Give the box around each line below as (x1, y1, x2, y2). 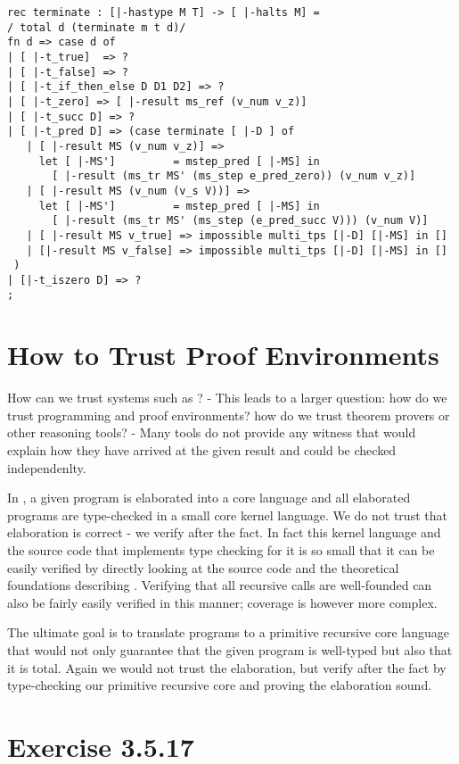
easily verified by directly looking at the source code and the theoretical (7, 558, 399, 577)
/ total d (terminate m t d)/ (7, 21, 186, 34)
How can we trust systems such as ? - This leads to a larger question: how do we (7, 388, 447, 407)
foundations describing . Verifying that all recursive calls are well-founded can (7, 576, 432, 594)
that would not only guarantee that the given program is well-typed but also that (7, 640, 453, 659)
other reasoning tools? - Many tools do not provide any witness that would (7, 423, 416, 442)
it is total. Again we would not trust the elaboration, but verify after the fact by (7, 658, 447, 677)
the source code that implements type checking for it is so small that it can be (7, 541, 435, 559)
